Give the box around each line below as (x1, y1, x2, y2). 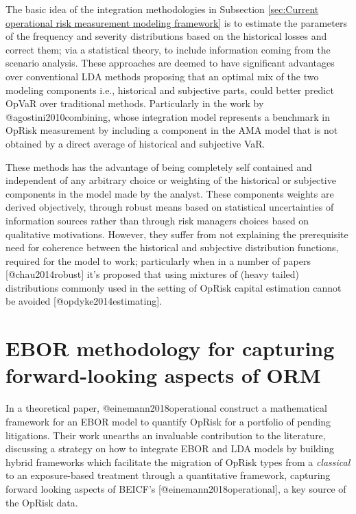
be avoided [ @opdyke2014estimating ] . (5, 294, 163, 308)
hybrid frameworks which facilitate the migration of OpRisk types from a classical (5, 454, 351, 469)
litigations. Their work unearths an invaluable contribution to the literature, (5, 428, 326, 442)
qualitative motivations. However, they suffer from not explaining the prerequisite (5, 226, 348, 241)
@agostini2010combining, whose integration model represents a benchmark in (5, 109, 330, 124)
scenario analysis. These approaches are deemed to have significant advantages (5, 56, 335, 70)
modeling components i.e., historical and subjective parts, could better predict (5, 82, 334, 97)
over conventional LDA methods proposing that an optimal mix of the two (5, 69, 319, 83)
